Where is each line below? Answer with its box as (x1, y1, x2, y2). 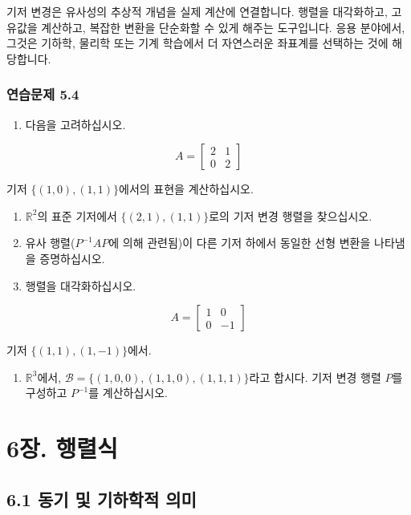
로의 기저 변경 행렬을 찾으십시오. (209, 207, 372, 224)
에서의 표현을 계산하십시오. (119, 180, 254, 197)
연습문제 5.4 (6, 84, 79, 104)
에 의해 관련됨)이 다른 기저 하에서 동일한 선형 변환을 (108, 234, 371, 251)
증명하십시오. (39, 249, 105, 266)
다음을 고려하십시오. (25, 116, 126, 132)
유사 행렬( (25, 234, 75, 251)
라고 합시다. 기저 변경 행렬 (249, 368, 381, 385)
